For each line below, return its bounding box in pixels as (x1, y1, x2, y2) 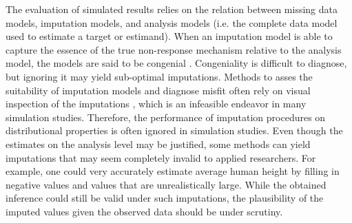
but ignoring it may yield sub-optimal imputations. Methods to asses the (6, 69, 313, 83)
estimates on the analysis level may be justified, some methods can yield (6, 136, 311, 151)
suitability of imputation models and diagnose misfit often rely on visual (6, 83, 311, 97)
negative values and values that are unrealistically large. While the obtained (6, 177, 327, 191)
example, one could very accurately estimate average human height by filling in (6, 164, 340, 178)
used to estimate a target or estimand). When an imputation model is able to (6, 29, 333, 43)
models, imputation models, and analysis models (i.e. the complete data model (6, 15, 338, 30)
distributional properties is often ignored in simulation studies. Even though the (6, 123, 343, 138)
